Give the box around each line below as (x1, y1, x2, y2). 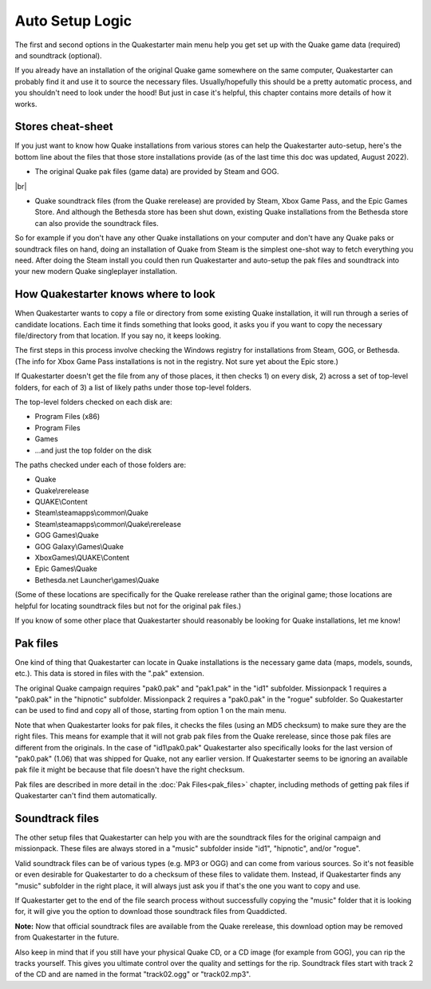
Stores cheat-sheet (14, 120, 113, 133)
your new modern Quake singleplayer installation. (14, 267, 178, 276)
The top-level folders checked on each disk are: (14, 397, 173, 406)
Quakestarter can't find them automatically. (14, 791, 157, 801)
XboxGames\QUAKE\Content (34, 553, 130, 563)
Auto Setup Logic (14, 12, 132, 30)
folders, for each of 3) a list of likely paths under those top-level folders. (14, 382, 251, 392)
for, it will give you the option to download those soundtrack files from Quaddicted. (14, 907, 287, 916)
